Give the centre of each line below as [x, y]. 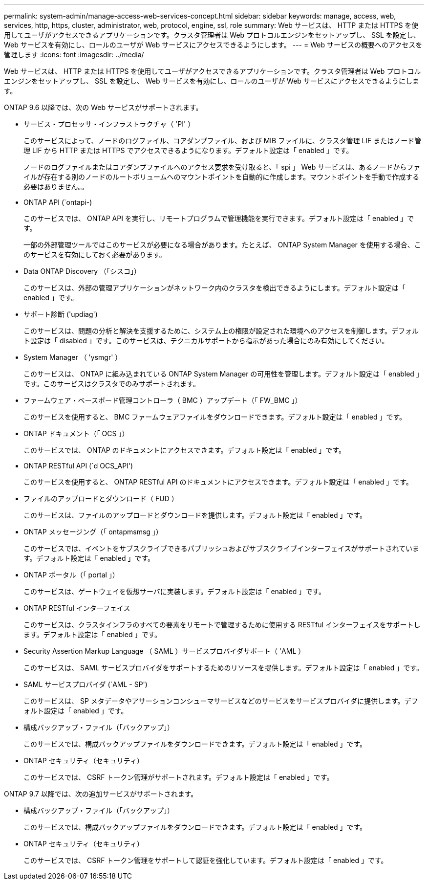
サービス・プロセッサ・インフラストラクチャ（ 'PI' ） [109, 124]
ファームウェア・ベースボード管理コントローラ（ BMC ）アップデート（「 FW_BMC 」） [163, 400]
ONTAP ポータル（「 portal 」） [71, 575]
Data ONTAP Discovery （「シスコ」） [82, 271]
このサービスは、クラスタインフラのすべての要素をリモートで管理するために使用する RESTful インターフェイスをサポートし [222, 625]
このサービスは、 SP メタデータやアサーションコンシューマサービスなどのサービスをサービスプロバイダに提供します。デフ [221, 701]
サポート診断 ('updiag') [61, 314]
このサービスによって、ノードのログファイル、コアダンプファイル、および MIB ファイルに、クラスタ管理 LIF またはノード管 [223, 141]
